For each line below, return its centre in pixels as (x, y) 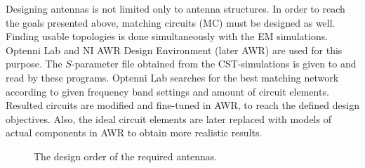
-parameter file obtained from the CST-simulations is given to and (214, 64)
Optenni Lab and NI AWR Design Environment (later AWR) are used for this (174, 50)
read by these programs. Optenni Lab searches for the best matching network (172, 77)
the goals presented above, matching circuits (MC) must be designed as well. (171, 22)
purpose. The (34, 64)
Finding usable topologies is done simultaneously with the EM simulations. (167, 36)
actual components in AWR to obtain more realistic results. (134, 133)
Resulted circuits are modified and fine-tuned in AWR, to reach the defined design (182, 105)
